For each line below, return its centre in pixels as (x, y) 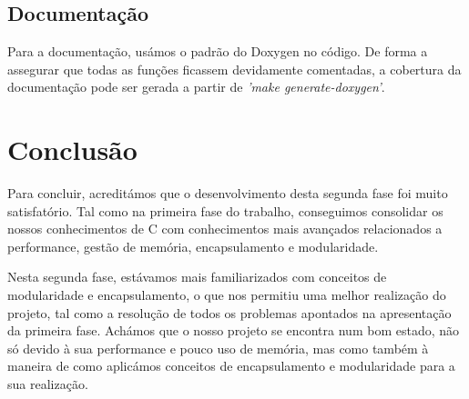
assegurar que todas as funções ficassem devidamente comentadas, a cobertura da (234, 69)
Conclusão (72, 150)
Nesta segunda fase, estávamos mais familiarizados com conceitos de (197, 277)
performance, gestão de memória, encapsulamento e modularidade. (193, 246)
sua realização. (48, 384)
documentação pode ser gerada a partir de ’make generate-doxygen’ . (196, 87)
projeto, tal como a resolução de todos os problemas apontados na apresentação (229, 312)
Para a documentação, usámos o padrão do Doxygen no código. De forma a (218, 51)
